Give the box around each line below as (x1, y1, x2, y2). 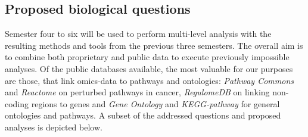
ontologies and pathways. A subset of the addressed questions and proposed (5, 109, 281, 122)
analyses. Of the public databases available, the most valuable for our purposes (5, 62, 293, 74)
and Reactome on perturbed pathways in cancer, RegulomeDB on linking (5, 86, 270, 98)
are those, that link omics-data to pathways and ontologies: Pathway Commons (5, 74, 294, 86)
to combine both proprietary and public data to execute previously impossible (5, 51, 290, 63)
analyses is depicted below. (5, 120, 102, 133)
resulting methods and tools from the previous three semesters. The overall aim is (5, 39, 303, 51)
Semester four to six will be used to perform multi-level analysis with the (5, 27, 272, 40)
